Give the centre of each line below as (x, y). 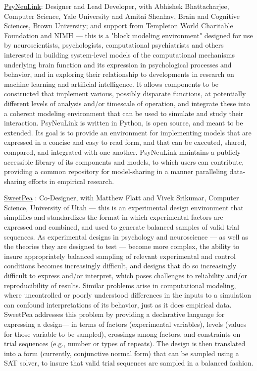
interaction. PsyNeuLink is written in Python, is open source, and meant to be (124, 123)
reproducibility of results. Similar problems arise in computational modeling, (120, 285)
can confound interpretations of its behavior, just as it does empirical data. (118, 304)
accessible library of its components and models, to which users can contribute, (124, 161)
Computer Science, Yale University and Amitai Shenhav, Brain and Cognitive (122, 16)
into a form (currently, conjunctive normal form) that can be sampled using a (122, 353)
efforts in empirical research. (71, 181)
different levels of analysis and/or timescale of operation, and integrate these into (127, 103)
